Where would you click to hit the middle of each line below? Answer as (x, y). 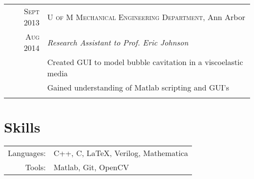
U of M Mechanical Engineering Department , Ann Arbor (146, 17)
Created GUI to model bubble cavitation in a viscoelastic (145, 62)
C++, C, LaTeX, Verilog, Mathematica (121, 153)
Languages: (27, 153)
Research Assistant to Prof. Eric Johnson (118, 42)
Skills (22, 127)
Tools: (35, 167)
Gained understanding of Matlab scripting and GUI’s (138, 87)
